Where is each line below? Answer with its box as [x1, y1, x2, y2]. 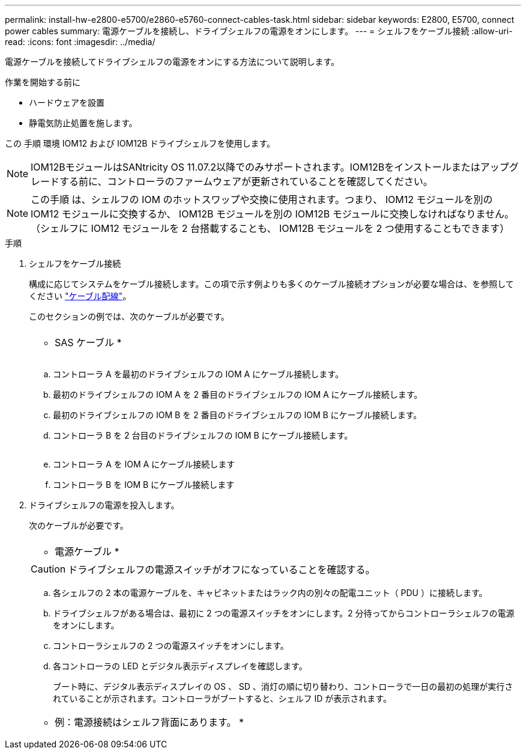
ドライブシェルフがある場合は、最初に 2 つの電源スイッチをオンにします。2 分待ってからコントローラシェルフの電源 [53, 608, 515, 618]
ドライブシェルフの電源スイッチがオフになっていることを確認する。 [68, 564, 375, 576]
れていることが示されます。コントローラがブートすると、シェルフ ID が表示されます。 [53, 693, 391, 704]
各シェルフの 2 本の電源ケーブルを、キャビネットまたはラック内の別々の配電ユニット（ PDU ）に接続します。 [53, 588, 488, 598]
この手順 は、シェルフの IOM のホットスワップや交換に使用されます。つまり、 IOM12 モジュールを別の [31, 193, 493, 205]
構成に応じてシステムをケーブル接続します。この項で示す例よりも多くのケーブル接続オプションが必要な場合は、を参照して [29, 279, 514, 289]
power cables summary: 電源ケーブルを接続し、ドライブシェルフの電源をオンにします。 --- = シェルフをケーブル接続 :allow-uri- [5, 26, 513, 36]
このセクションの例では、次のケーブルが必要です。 [29, 311, 229, 321]
